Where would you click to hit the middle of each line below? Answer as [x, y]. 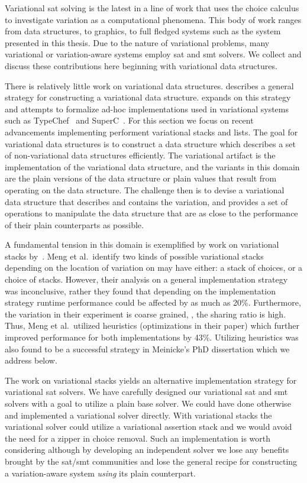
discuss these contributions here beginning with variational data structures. [141, 65]
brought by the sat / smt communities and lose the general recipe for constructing [151, 461]
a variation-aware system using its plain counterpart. [100, 473]
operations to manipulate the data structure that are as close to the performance [151, 213]
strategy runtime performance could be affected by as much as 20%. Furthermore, [153, 302]
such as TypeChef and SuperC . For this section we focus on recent [129, 120]
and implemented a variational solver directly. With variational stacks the [138, 415]
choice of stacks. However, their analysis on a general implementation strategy [146, 279]
